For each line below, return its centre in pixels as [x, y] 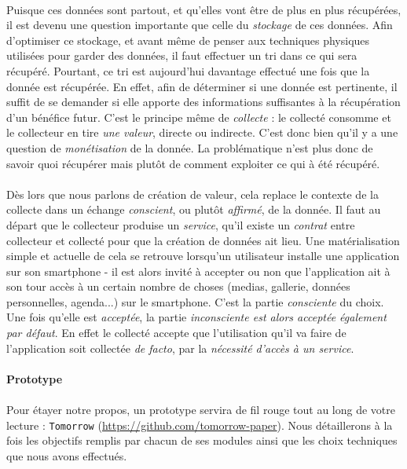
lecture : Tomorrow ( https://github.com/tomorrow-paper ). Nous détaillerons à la [200, 425]
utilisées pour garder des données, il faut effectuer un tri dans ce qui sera [182, 55]
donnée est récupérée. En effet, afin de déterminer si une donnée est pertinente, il [202, 86]
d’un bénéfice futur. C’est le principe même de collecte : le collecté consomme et [199, 117]
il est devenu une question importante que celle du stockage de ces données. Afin [200, 25]
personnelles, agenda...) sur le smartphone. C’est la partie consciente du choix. [195, 301]
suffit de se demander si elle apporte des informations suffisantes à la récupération [203, 102]
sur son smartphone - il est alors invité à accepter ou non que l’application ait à [198, 271]
